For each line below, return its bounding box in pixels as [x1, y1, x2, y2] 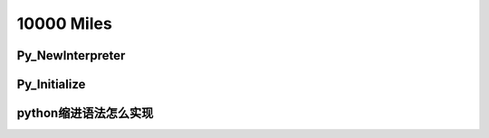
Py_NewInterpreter [16, 48, 126, 63]
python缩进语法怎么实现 [16, 106, 154, 121]
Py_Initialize [16, 77, 86, 92]
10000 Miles [16, 14, 112, 33]
